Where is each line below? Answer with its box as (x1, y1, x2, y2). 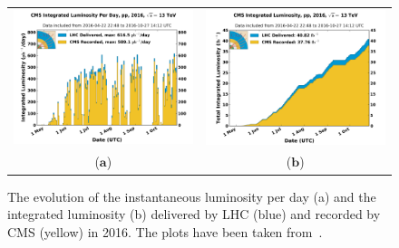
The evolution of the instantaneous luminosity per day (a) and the (7, 186, 376, 205)
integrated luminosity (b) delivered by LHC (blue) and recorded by (7, 205, 381, 224)
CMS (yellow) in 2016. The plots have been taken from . (7, 222, 323, 241)
